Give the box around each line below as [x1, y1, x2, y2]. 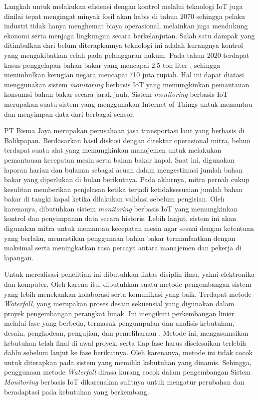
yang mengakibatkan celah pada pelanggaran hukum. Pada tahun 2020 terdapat [4, 49, 250, 60]
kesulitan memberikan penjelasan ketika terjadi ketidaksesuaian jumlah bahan [4, 184, 243, 194]
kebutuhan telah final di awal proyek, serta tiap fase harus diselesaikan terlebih [4, 337, 247, 348]
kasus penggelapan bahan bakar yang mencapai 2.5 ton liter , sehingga [4, 59, 221, 70]
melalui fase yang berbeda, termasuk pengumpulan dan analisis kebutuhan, [4, 318, 235, 328]
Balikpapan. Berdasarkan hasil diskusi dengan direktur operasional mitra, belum [4, 135, 251, 145]
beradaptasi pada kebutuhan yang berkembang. [4, 386, 149, 397]
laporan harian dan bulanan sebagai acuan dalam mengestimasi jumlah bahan [4, 164, 243, 175]
